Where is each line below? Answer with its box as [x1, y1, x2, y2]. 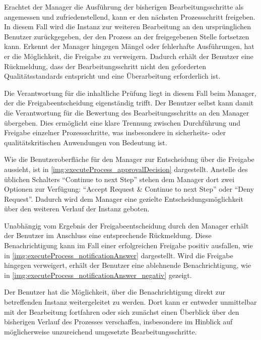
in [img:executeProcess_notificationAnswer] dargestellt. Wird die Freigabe [4, 250, 233, 260]
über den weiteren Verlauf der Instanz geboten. [4, 203, 150, 214]
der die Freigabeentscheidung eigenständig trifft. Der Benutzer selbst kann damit [4, 97, 253, 108]
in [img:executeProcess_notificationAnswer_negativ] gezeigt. [4, 269, 192, 280]
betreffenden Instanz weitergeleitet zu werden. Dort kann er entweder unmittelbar [4, 297, 257, 307]
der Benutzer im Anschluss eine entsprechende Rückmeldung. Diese [4, 230, 212, 241]
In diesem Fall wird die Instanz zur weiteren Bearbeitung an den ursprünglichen [4, 21, 251, 32]
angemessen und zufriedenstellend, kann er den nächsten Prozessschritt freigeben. [4, 11, 255, 22]
